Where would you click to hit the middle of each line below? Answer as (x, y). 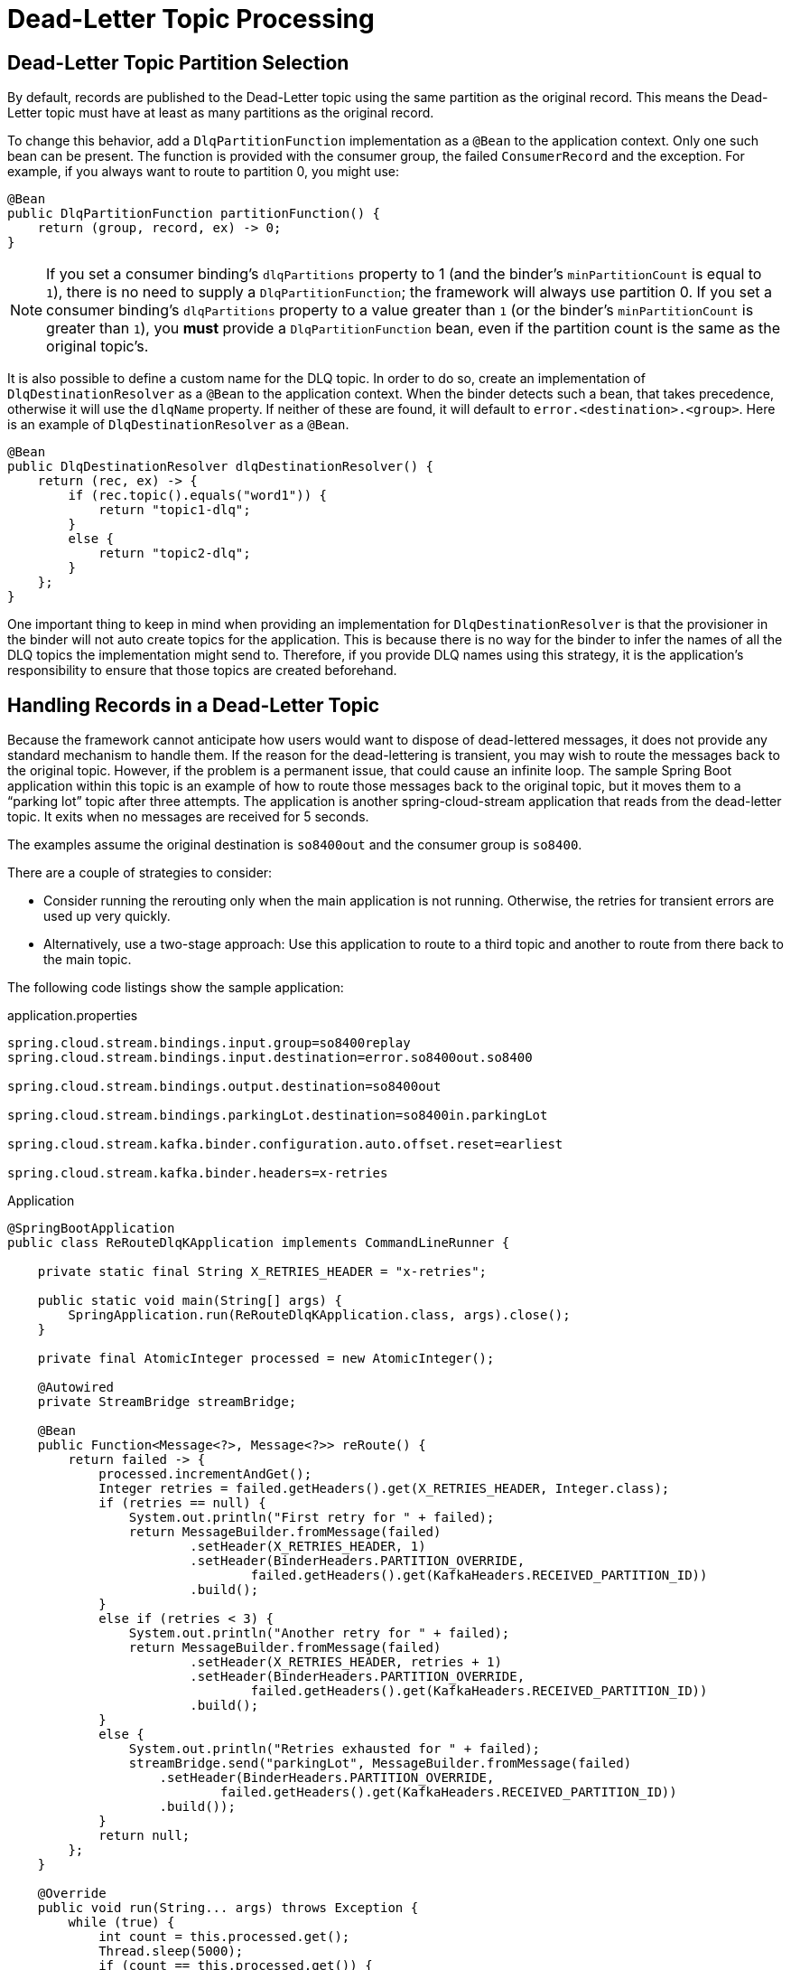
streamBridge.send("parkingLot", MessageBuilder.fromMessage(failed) (380, 1764)
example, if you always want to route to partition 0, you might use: (204, 172)
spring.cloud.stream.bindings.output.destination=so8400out (224, 1087)
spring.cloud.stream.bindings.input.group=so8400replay (209, 1043)
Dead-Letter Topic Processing (191, 19)
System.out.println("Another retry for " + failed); (319, 1633)
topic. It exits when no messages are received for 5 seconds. (188, 817)
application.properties (73, 1016)
